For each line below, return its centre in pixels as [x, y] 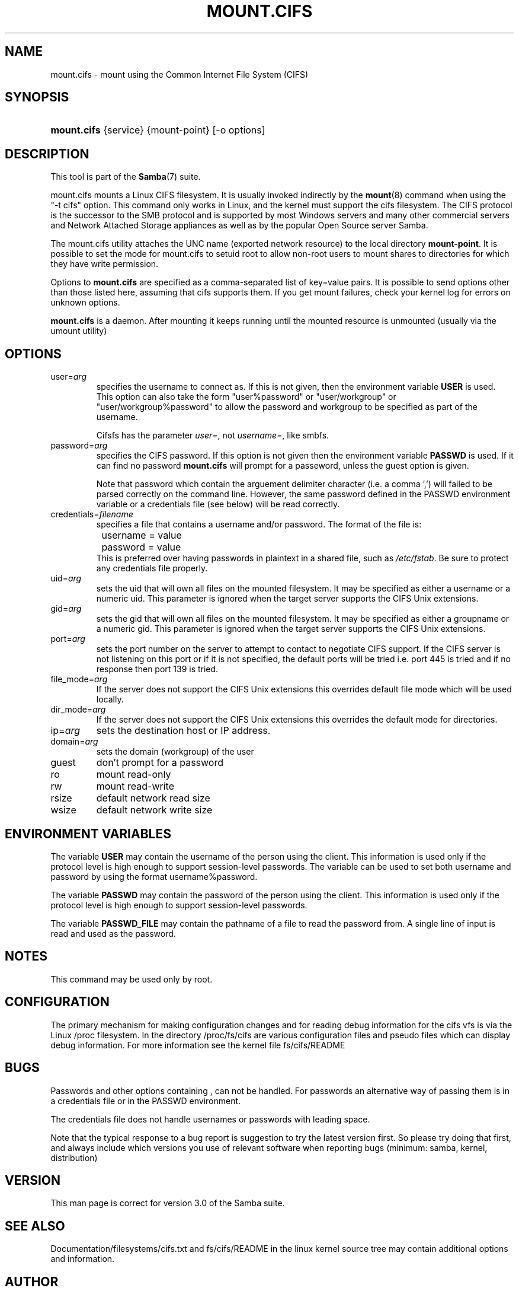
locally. [110, 699]
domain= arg [74, 742]
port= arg [68, 639]
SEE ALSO [35, 1226]
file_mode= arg [79, 679]
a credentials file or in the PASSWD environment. [146, 1101]
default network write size [154, 810]
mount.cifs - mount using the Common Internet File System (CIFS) [180, 74]
